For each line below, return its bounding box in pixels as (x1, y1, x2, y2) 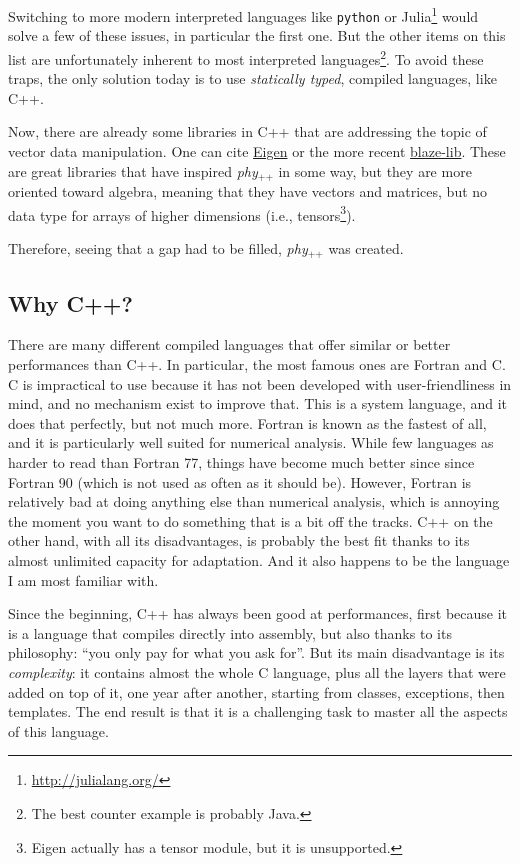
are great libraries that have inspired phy (8, 160, 258, 181)
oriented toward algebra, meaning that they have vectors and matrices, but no (8, 180, 488, 201)
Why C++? (8, 287, 133, 318)
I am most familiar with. (8, 569, 159, 590)
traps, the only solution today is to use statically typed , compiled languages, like (8, 68, 497, 89)
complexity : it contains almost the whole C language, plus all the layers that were (8, 661, 506, 682)
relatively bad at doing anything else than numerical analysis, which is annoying (8, 491, 500, 512)
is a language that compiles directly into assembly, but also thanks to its (8, 622, 452, 643)
